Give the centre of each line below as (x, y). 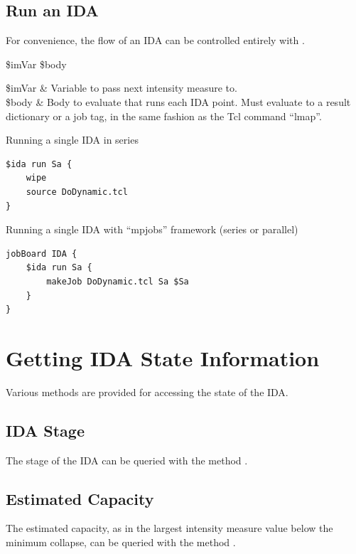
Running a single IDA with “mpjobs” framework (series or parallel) (152, 229)
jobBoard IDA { (42, 254)
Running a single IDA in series (72, 140)
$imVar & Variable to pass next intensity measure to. (122, 88)
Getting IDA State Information (163, 357)
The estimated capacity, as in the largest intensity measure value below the (169, 528)
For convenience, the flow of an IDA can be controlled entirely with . (155, 40)
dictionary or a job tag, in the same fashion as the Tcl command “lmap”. (164, 116)
